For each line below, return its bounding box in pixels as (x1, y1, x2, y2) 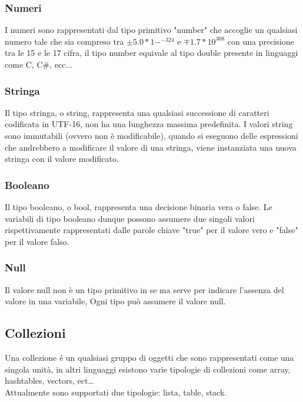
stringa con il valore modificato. (5, 152, 119, 165)
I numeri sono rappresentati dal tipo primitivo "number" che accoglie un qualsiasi (5, 24, 298, 36)
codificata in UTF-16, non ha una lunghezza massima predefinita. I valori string (5, 118, 293, 130)
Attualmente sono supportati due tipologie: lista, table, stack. (5, 386, 227, 398)
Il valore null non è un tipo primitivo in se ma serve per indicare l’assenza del (5, 283, 284, 295)
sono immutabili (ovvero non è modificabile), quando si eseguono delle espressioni (5, 129, 298, 141)
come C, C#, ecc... (5, 58, 73, 70)
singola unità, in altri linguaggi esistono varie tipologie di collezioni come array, (5, 363, 291, 375)
